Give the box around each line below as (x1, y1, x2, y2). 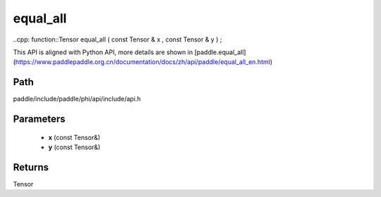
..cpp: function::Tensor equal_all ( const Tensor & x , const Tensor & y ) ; (13, 35, 222, 44)
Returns (13, 161, 49, 173)
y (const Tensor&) (48, 143, 101, 151)
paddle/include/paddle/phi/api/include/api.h (13, 95, 141, 103)
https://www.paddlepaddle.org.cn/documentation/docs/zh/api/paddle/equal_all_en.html (15, 58, 271, 66)
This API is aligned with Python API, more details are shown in (13, 48, 193, 56)
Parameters (13, 113, 66, 125)
